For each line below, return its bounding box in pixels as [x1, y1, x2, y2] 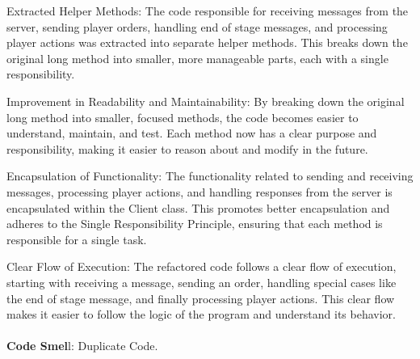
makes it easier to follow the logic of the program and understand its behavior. [6, 306, 396, 323]
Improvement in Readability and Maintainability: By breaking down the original [6, 92, 405, 109]
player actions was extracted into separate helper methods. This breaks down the [6, 34, 408, 51]
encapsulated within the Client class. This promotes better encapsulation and [6, 199, 390, 216]
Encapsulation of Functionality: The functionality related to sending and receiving [6, 167, 414, 184]
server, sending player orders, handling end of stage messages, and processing [6, 18, 388, 35]
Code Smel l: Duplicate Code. [6, 337, 158, 354]
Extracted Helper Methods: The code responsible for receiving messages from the [6, 2, 409, 19]
